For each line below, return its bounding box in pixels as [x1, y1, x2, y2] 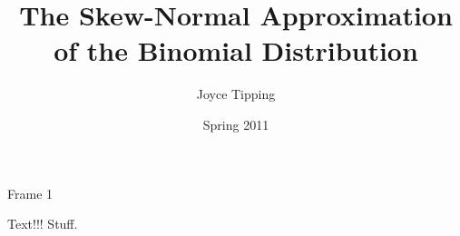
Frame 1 [7, 183, 54, 202]
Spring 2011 [202, 114, 269, 133]
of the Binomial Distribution [54, 32, 418, 69]
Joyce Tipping [196, 84, 276, 103]
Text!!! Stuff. [7, 214, 78, 233]
